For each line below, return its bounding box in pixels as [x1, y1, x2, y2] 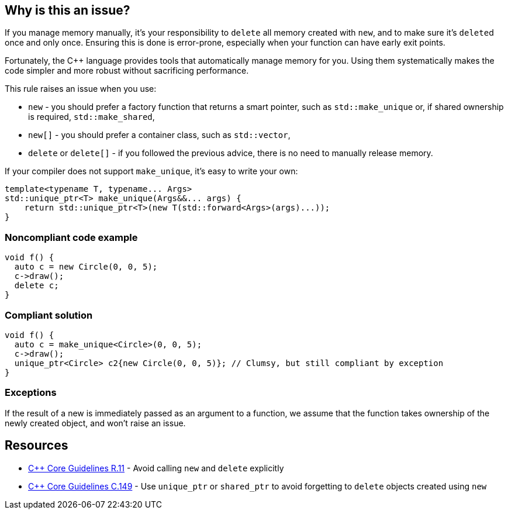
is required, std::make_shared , [28, 112, 155, 122]
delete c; [14, 281, 59, 291]
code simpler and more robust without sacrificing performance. [5, 65, 249, 76]
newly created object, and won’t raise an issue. [5, 418, 186, 428]
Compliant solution [5, 309, 93, 321]
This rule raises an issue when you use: [5, 84, 157, 94]
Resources [5, 438, 68, 453]
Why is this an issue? [5, 3, 130, 18]
